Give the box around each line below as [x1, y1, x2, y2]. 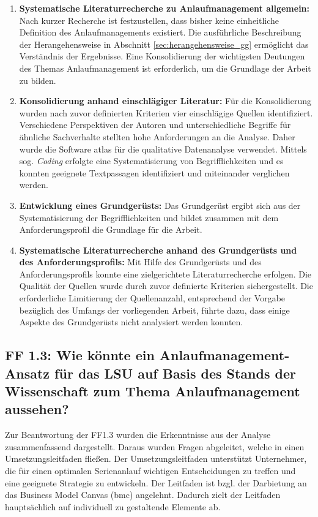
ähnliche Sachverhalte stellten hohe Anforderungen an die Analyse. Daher [19, 130, 295, 143]
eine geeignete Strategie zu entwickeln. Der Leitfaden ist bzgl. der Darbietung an [5, 476, 307, 489]
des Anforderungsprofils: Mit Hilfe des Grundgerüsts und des [19, 255, 262, 268]
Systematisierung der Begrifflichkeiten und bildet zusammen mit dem [19, 211, 279, 224]
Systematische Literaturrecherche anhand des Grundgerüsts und [19, 243, 297, 256]
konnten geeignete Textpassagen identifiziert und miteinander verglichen [19, 166, 290, 179]
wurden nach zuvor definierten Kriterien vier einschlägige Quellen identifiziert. [19, 106, 313, 119]
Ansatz [5, 363, 50, 382]
